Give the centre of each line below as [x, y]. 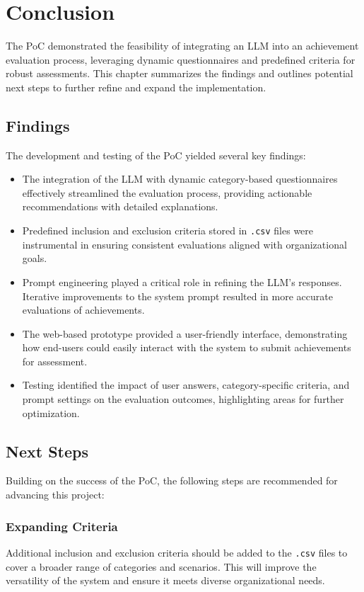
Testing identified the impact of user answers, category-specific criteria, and [186, 385]
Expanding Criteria [62, 526]
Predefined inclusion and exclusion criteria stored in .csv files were [168, 230]
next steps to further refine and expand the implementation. [136, 87]
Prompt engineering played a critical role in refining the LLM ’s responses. [182, 281]
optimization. [51, 412]
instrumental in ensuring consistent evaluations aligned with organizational [184, 244]
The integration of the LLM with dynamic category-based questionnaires [180, 179]
